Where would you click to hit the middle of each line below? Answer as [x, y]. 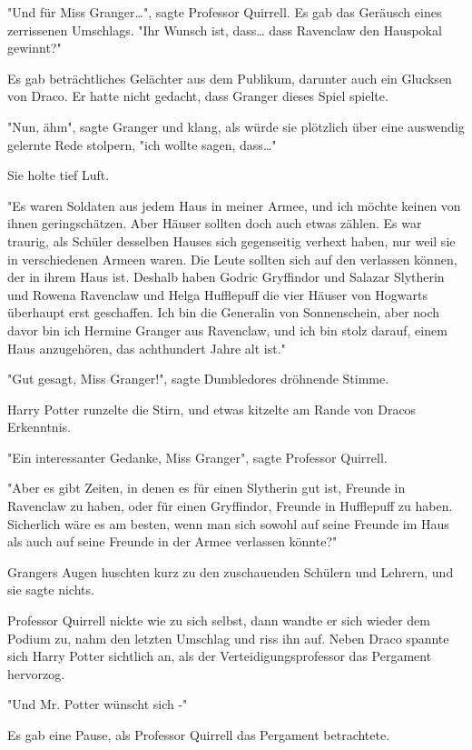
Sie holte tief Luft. [59, 175]
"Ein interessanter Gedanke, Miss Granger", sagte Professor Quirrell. [197, 457]
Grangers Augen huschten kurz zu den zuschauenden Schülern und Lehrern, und [231, 571]
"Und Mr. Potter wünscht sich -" [98, 704]
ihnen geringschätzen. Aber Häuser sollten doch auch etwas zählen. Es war [215, 223]
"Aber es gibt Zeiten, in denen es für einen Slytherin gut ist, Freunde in [206, 488]
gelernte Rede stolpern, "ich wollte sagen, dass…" [142, 144]
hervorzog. [36, 673]
